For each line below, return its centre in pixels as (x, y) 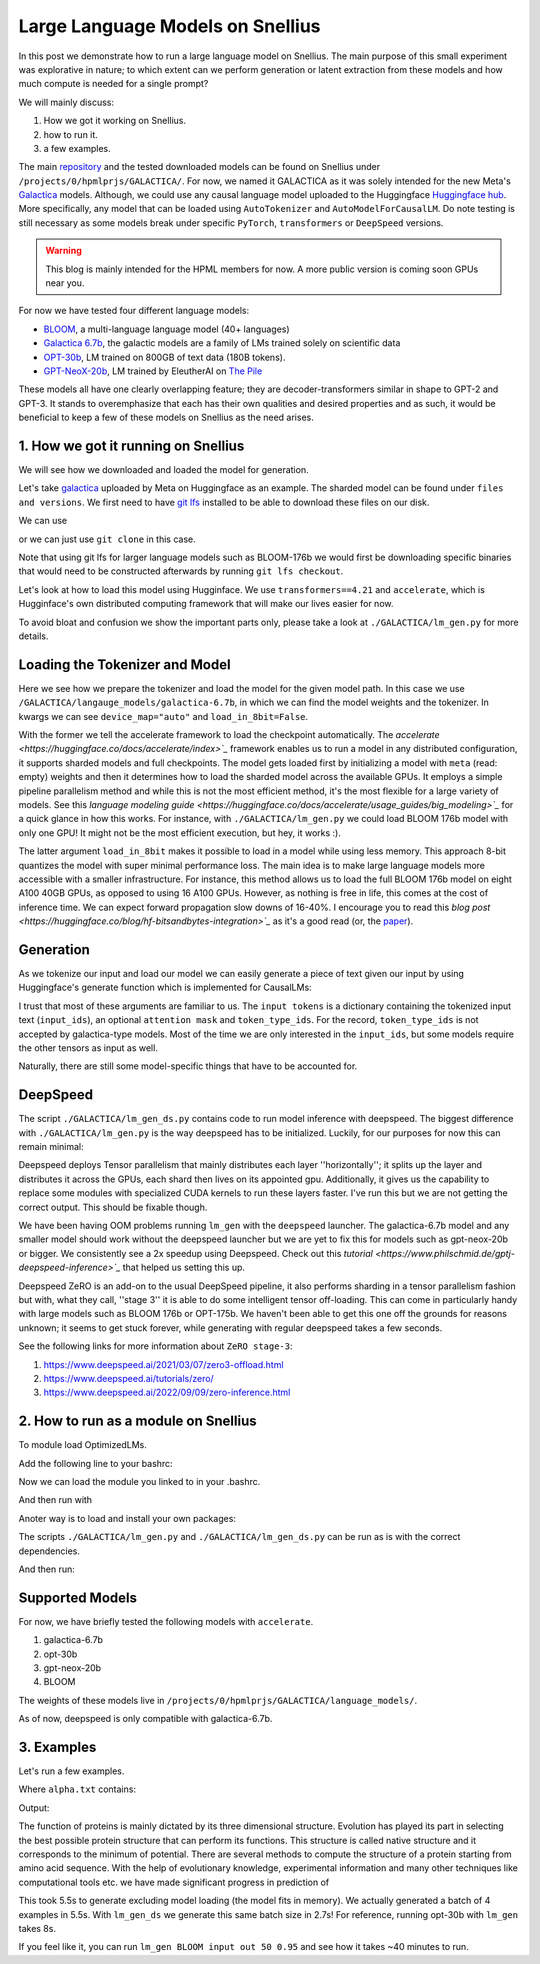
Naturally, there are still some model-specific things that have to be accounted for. (188, 1066)
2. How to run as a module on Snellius (137, 1421)
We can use (43, 521)
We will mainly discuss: (66, 102)
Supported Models (77, 1597)
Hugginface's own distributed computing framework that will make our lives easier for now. (206, 604)
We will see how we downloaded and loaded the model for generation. (163, 470)
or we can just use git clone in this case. (107, 539)
